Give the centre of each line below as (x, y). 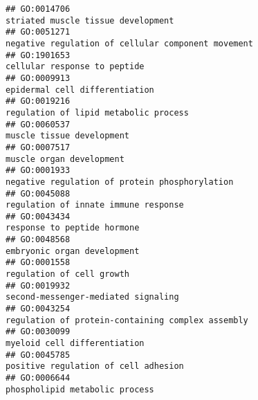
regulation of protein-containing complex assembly (127, 320)
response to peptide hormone (73, 228)
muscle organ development (65, 159)
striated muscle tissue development (90, 20)
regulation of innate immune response (95, 205)
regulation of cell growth (67, 274)
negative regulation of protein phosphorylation (120, 182)
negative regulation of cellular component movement (129, 43)
